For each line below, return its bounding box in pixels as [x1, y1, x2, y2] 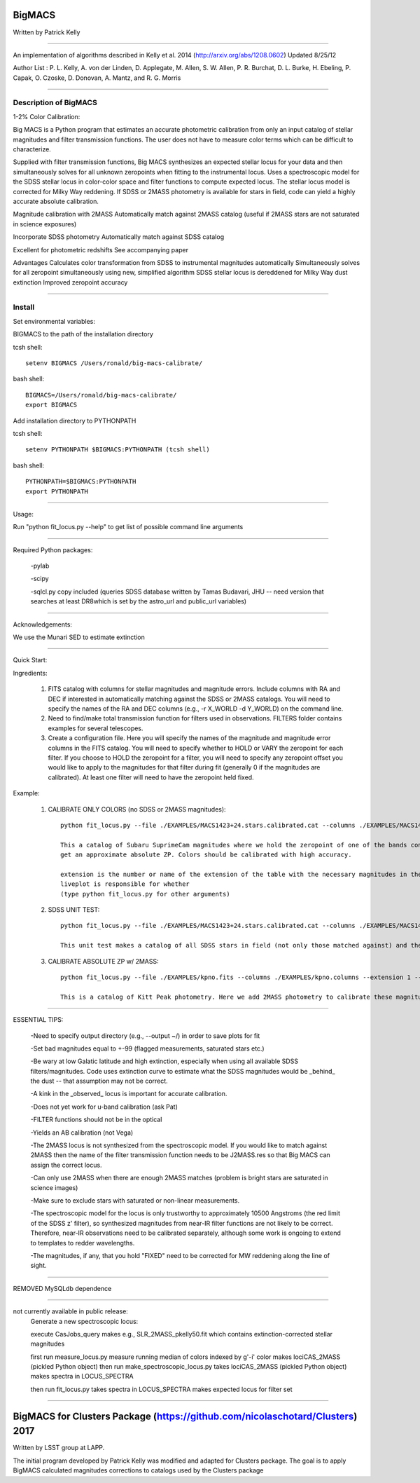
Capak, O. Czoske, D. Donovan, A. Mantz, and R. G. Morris [13, 74, 181, 82]
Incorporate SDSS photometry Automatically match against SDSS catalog [13, 233, 224, 241]
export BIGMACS [25, 401, 78, 409]
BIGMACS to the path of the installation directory [13, 330, 154, 339]
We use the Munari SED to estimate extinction [13, 633, 145, 641]
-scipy [30, 575, 49, 583]
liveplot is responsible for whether [60, 880, 190, 888]
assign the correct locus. [30, 1161, 102, 1169]
